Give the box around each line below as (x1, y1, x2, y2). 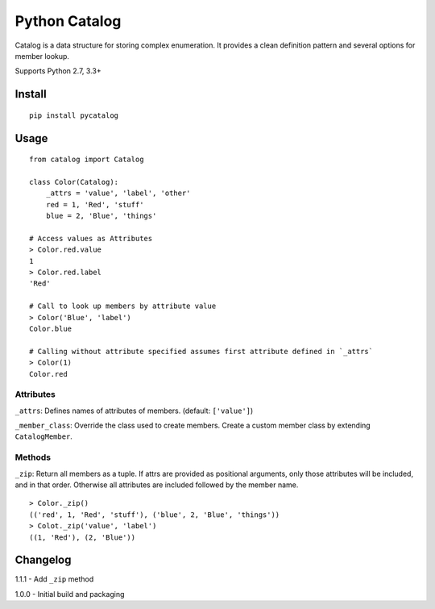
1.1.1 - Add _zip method (14, 574, 94, 584)
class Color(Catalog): (29, 177, 119, 186)
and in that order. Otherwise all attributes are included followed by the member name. (14, 480, 299, 490)
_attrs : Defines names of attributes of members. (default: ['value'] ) (14, 406, 254, 415)
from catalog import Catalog (29, 155, 144, 165)
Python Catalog (14, 12, 122, 30)
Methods (14, 452, 52, 463)
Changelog (14, 553, 72, 567)
